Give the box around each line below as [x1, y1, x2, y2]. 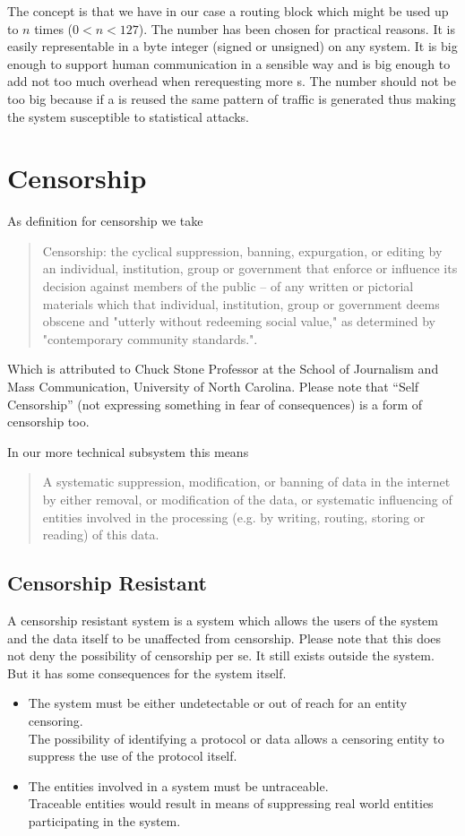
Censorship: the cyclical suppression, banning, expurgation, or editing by [42, 241, 443, 260]
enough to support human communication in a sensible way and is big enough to [7, 54, 451, 73]
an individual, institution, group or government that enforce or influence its [42, 259, 458, 278]
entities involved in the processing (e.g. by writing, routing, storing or [42, 507, 426, 526]
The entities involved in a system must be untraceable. [28, 776, 329, 795]
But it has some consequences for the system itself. [7, 663, 287, 682]
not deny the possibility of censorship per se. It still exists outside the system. [7, 646, 435, 665]
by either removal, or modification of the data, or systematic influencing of [42, 490, 452, 508]
